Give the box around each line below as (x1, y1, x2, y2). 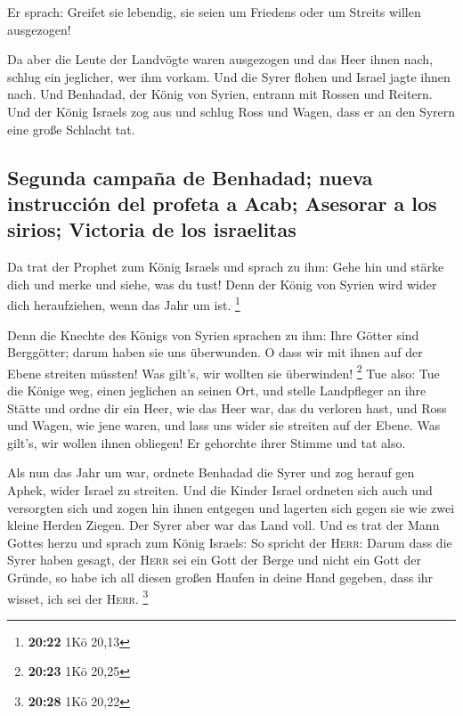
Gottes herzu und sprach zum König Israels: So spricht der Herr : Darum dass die (7, 533, 452, 551)
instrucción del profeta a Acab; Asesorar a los (7, 189, 437, 216)
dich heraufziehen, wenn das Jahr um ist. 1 (7, 293, 240, 313)
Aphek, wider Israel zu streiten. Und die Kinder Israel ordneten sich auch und (7, 480, 433, 499)
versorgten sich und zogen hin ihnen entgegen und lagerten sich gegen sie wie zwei (7, 498, 455, 517)
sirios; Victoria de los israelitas (7, 216, 296, 243)
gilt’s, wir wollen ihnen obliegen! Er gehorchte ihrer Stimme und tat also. (7, 433, 406, 452)
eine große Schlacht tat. (7, 119, 135, 138)
